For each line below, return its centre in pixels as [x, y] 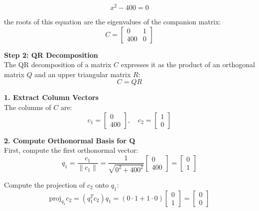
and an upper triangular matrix [83, 74]
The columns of [28, 107]
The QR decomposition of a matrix [58, 64]
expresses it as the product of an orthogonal [188, 64]
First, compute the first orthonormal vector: [71, 150]
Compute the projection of [45, 184]
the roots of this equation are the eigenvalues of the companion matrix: [113, 22]
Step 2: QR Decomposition [51, 54]
